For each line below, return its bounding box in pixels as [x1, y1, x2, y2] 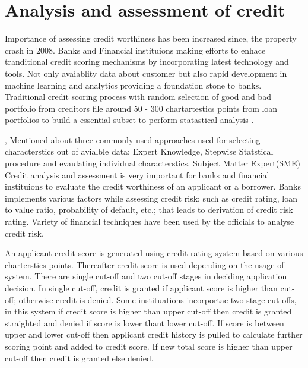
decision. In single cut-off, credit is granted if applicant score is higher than [5, 282, 278, 294]
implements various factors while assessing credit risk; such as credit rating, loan [5, 191, 297, 204]
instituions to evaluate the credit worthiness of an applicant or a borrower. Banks [5, 180, 301, 193]
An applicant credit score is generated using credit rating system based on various [5, 247, 303, 259]
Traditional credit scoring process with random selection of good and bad [5, 90, 271, 103]
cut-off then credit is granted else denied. [5, 351, 154, 364]
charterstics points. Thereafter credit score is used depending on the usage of [5, 258, 284, 271]
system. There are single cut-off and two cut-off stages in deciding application [5, 270, 287, 282]
